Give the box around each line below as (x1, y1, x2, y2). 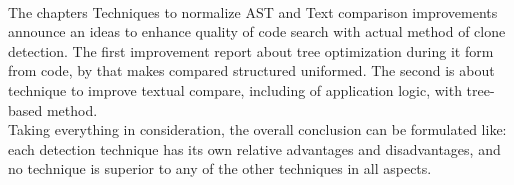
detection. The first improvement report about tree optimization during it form (8, 40, 494, 61)
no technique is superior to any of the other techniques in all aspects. (8, 158, 432, 179)
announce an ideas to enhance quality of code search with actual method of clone (8, 21, 506, 42)
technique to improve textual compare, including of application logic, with (8, 79, 462, 100)
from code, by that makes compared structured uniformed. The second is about (8, 60, 495, 81)
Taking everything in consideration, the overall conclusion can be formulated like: (8, 119, 507, 140)
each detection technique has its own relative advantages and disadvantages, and (8, 138, 501, 159)
